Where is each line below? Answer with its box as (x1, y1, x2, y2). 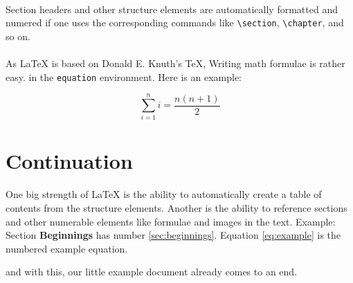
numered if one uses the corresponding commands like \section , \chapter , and (6, 15, 344, 30)
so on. (6, 28, 30, 43)
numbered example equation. (6, 241, 128, 255)
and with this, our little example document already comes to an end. (6, 264, 298, 279)
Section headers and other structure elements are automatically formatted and (6, 1, 338, 16)
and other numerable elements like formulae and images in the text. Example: (6, 214, 336, 228)
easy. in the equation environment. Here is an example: (6, 69, 242, 84)
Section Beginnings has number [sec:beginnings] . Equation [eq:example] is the (6, 228, 341, 242)
